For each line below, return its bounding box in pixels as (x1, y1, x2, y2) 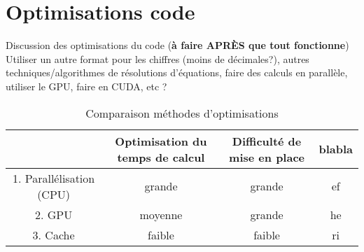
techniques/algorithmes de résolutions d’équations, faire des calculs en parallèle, (6, 65, 348, 80)
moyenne (139, 206, 183, 223)
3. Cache (32, 226, 75, 243)
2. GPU (34, 206, 73, 223)
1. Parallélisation (12, 169, 95, 186)
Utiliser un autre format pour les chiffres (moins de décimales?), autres (6, 51, 309, 66)
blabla (318, 141, 353, 157)
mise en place (229, 148, 305, 165)
